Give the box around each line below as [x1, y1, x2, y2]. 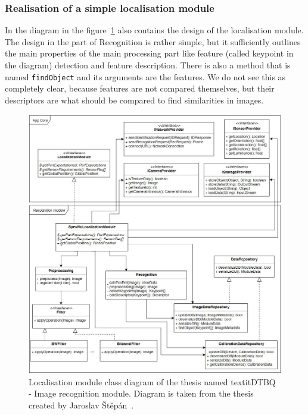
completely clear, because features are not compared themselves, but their [5, 82, 275, 95]
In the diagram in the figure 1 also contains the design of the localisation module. [5, 24, 304, 36]
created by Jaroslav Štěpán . [29, 398, 134, 411]
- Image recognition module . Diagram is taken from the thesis [29, 387, 254, 400]
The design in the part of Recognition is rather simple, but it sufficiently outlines [5, 35, 301, 48]
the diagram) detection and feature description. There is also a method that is [5, 59, 291, 71]
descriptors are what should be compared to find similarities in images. [5, 93, 264, 106]
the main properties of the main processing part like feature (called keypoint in [5, 47, 294, 59]
